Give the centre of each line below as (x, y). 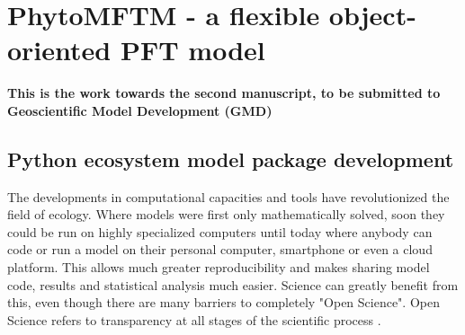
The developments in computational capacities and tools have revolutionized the (228, 196)
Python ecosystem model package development (231, 159)
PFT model (192, 50)
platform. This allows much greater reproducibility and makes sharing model (219, 267)
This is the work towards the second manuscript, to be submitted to (224, 93)
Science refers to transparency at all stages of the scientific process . (194, 319)
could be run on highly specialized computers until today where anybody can (220, 231)
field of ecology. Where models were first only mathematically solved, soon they (226, 214)
